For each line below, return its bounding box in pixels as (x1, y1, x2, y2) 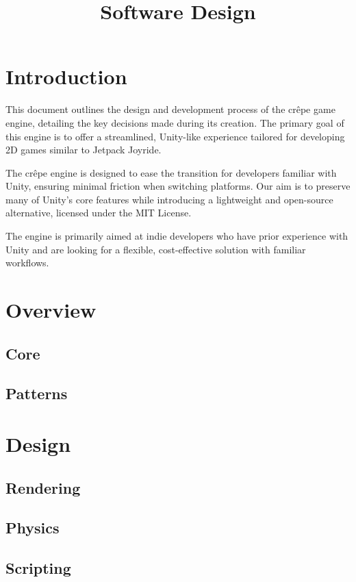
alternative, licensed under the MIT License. (5, 205, 192, 220)
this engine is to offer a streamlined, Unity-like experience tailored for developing (5, 129, 345, 143)
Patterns (5, 383, 68, 404)
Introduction (5, 62, 127, 90)
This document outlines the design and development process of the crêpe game (5, 102, 335, 116)
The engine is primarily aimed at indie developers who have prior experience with (5, 229, 348, 243)
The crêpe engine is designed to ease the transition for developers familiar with (5, 165, 337, 179)
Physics (5, 517, 60, 538)
